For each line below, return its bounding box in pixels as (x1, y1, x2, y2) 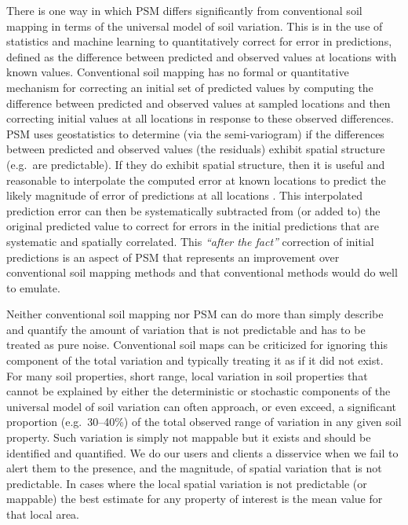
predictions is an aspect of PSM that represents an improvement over (6, 248, 340, 265)
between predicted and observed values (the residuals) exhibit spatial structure (6, 141, 385, 157)
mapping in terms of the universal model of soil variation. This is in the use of (6, 17, 383, 34)
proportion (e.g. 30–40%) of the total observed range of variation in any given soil (6, 413, 402, 430)
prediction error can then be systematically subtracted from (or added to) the (6, 202, 381, 218)
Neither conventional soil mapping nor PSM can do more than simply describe (6, 306, 384, 322)
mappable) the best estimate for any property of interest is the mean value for (6, 490, 383, 507)
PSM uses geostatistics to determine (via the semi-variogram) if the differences (6, 125, 384, 141)
